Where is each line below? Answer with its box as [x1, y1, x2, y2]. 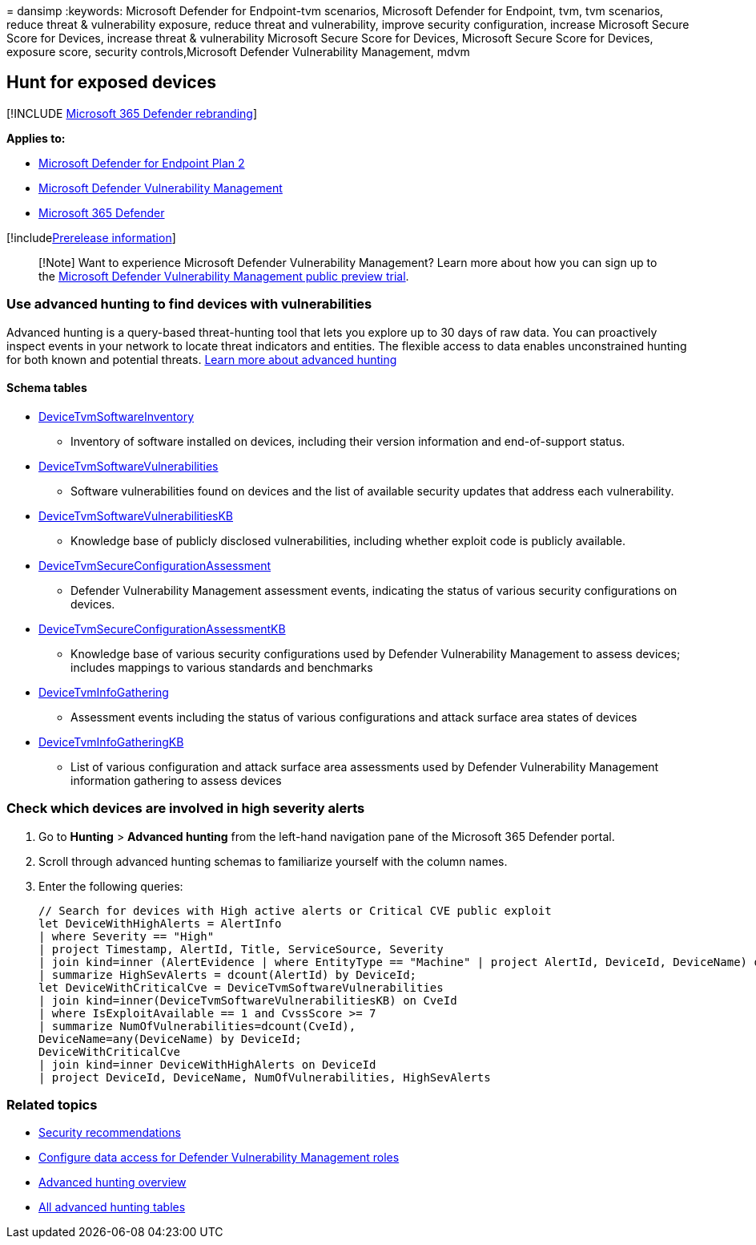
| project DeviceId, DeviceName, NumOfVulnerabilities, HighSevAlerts [38, 1070, 491, 1084]
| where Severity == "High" [38, 929, 215, 943]
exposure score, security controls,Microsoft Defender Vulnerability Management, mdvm [6, 45, 470, 59]
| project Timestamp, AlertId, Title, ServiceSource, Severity [38, 942, 444, 956]
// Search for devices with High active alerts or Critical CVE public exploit [38, 903, 552, 917]
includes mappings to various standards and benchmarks [70, 660, 373, 674]
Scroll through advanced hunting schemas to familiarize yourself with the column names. [38, 854, 508, 868]
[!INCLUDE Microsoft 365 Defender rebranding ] [6, 106, 258, 120]
